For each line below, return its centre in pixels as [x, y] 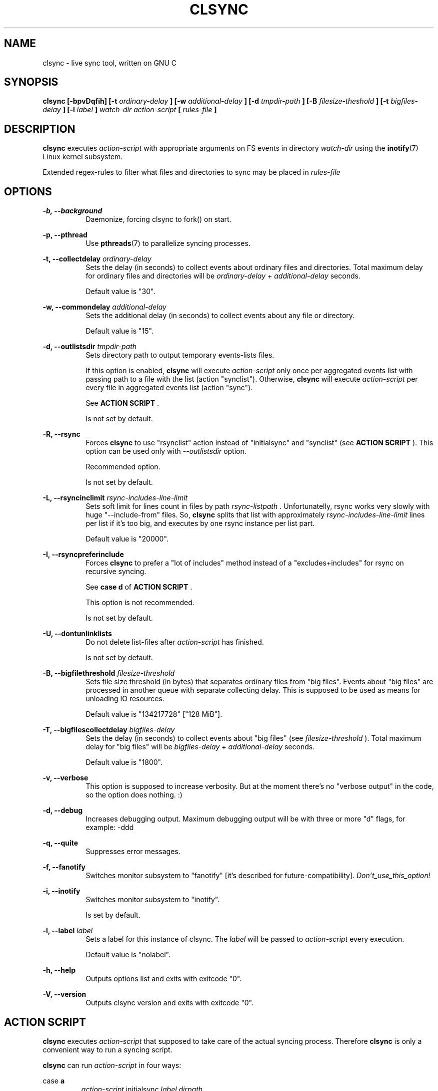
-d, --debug [62, 810]
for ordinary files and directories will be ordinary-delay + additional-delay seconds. [223, 276]
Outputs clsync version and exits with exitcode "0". [169, 1003]
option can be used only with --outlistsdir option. [166, 451]
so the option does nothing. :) [134, 795]
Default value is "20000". [127, 539]
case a [54, 1080]
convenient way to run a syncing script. [107, 1049]
